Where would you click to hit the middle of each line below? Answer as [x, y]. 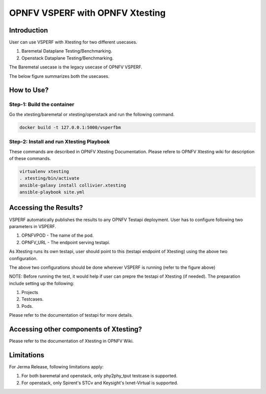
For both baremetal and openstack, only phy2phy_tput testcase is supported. [99, 376]
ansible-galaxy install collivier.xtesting [73, 185]
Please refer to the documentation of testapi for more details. [71, 315]
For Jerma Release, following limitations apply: [56, 367]
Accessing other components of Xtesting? [76, 329]
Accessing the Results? [46, 208]
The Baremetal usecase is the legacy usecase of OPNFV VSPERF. [76, 67]
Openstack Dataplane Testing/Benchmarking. [67, 58]
